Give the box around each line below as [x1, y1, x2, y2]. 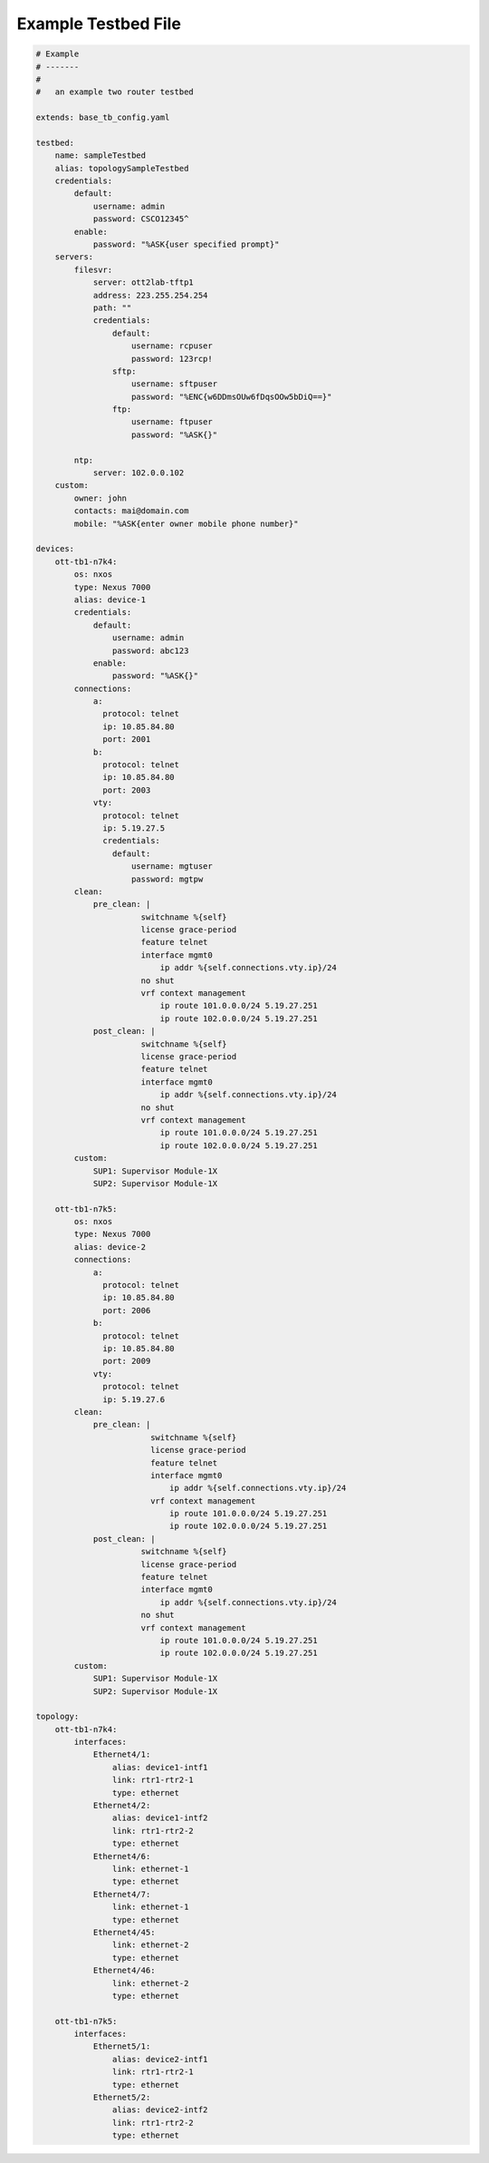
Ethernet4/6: [92, 1851, 151, 1861]
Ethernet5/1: [92, 2041, 151, 2051]
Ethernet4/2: [92, 1800, 151, 1811]
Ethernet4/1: [92, 1749, 151, 1759]
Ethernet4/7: [92, 1889, 151, 1899]
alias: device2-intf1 [111, 2054, 208, 2064]
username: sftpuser [131, 379, 217, 389]
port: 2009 [102, 1356, 151, 1367]
